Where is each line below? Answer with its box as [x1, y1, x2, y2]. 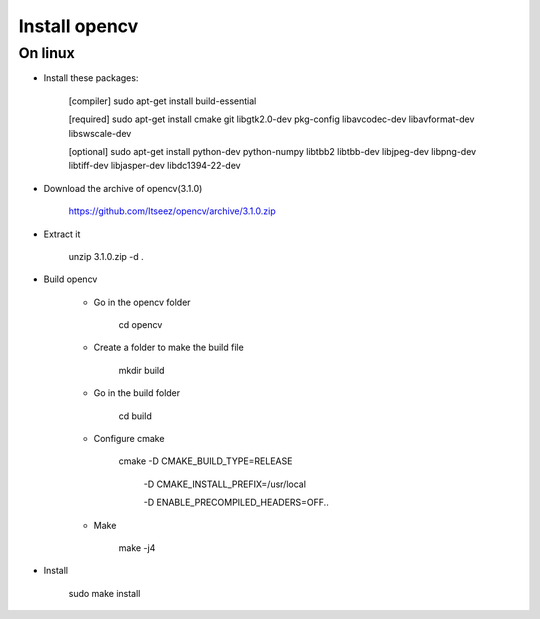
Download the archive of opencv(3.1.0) [43, 182, 203, 194]
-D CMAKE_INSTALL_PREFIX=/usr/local [143, 478, 307, 490]
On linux [18, 44, 75, 62]
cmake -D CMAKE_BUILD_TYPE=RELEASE [118, 455, 293, 467]
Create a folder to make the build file [93, 341, 244, 354]
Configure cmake [93, 433, 165, 445]
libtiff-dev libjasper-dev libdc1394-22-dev [68, 160, 241, 172]
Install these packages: [43, 72, 139, 84]
